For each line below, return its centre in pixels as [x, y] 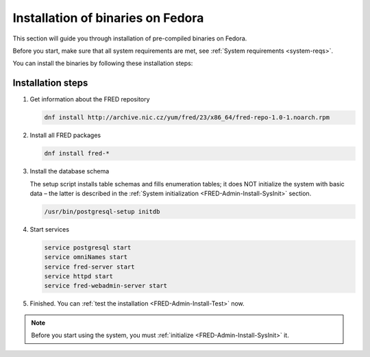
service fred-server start [89, 267]
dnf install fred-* [77, 153]
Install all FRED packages [65, 135]
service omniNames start [86, 257]
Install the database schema [70, 171]
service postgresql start [88, 247]
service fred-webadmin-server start [106, 286]
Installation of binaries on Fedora [108, 18]
